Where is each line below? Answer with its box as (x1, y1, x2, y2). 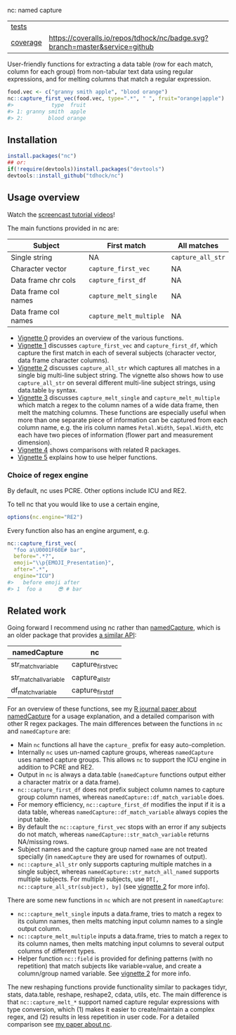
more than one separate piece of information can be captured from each (17, 416, 228, 424)
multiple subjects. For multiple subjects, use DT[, (17, 875, 159, 883)
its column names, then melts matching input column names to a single (17, 917, 223, 925)
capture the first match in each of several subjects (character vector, (17, 348, 216, 357)
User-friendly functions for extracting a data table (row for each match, (7, 60, 214, 68)
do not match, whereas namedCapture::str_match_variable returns (17, 830, 209, 838)
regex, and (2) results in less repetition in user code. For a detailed (7, 1013, 199, 1021)
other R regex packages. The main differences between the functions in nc (7, 720, 223, 728)
